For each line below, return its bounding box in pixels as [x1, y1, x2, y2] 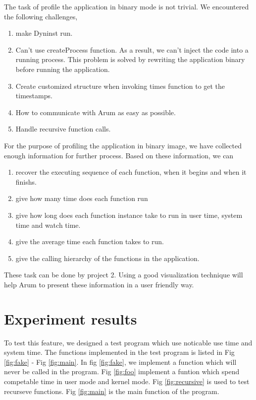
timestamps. [15, 90, 52, 101]
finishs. [15, 176, 37, 187]
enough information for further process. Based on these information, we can [4, 150, 234, 160]
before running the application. [15, 64, 110, 74]
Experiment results [4, 308, 137, 329]
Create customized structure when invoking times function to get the [15, 80, 225, 91]
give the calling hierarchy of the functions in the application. [15, 253, 200, 263]
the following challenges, [4, 11, 78, 21]
